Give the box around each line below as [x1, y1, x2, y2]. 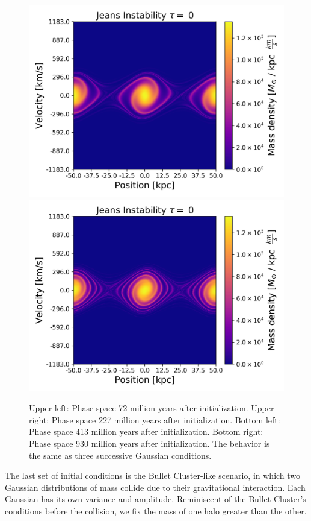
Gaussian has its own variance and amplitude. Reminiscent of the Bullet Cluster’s [5, 493, 306, 505]
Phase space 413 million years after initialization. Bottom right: [29, 425, 263, 438]
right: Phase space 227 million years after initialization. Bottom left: [29, 413, 280, 426]
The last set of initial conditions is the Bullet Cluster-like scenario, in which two [5, 469, 301, 482]
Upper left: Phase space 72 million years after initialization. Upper [29, 402, 274, 414]
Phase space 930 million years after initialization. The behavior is [29, 437, 270, 449]
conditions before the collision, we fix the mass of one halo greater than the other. [5, 504, 307, 517]
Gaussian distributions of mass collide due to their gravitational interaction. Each [5, 481, 306, 493]
